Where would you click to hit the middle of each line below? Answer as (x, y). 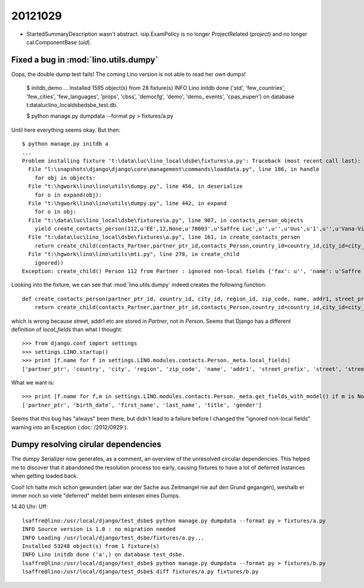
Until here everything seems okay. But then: (66, 130)
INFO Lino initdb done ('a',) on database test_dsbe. (103, 555)
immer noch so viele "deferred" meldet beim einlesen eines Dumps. (96, 495)
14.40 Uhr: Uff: (30, 507)
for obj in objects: (65, 178)
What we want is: (33, 382)
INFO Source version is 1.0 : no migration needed (99, 529)
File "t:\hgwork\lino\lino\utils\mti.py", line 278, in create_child (134, 254)
